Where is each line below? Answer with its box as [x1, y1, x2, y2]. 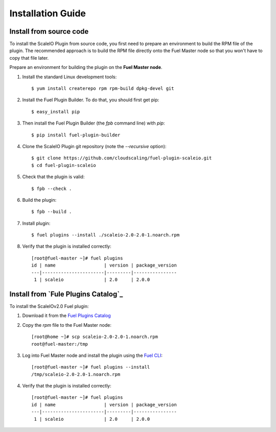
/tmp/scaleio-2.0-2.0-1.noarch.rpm [31, 371, 121, 377]
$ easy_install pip [31, 109, 80, 114]
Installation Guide [9, 8, 86, 19]
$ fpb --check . [31, 185, 72, 191]
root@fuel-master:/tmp [31, 341, 88, 347]
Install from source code [9, 27, 89, 36]
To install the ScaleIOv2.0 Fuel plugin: [9, 303, 89, 309]
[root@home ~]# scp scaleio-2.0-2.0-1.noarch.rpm [31, 334, 158, 340]
